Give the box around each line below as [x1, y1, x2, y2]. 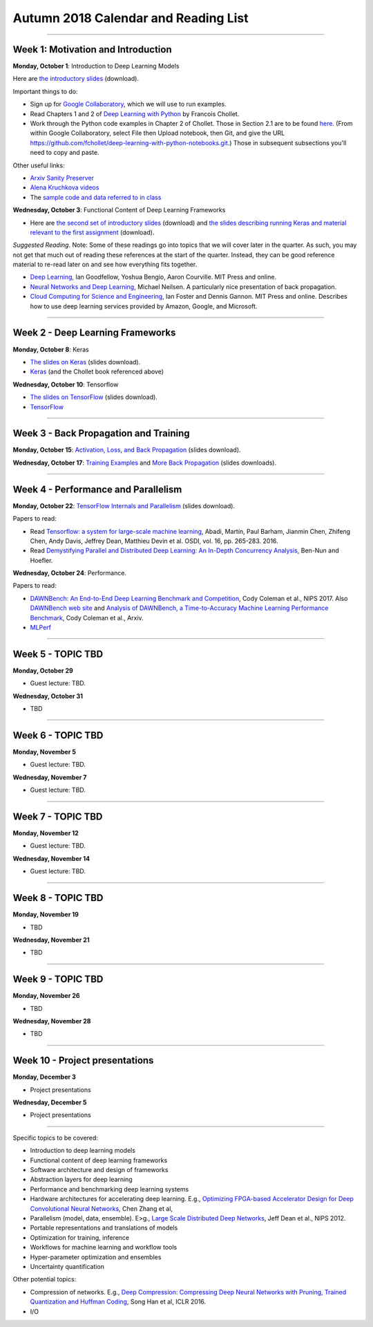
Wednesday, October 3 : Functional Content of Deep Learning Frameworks [12, 206, 226, 214]
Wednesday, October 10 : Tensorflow [12, 380, 119, 389]
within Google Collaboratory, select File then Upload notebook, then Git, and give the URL [30, 129, 285, 138]
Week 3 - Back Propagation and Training [12, 427, 190, 439]
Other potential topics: [12, 1275, 77, 1283]
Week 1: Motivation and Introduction [12, 44, 172, 55]
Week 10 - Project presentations [12, 1055, 154, 1066]
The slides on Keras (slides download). [30, 358, 141, 366]
